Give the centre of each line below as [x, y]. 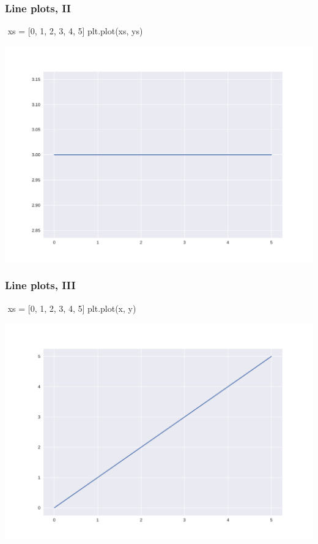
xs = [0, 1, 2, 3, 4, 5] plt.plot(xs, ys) [75, 31]
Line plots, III [40, 285]
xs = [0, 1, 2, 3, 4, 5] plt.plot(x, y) [72, 308]
